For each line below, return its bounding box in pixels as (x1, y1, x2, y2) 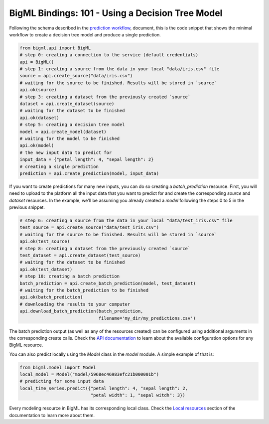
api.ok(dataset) (19, 115, 60, 121)
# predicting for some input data (19, 379, 104, 384)
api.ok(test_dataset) (19, 267, 73, 272)
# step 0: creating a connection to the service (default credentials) (19, 52, 199, 58)
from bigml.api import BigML (19, 45, 91, 51)
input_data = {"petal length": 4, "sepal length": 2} (19, 157, 154, 162)
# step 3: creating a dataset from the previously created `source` (19, 94, 191, 100)
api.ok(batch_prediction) (19, 294, 83, 300)
